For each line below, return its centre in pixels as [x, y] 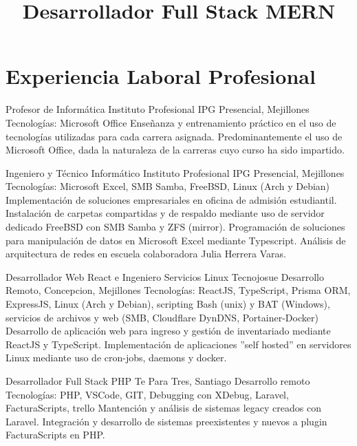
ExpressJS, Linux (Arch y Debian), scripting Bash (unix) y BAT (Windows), [168, 304]
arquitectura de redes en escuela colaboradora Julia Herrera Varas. [146, 254]
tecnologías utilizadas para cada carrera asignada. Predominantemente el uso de [174, 136]
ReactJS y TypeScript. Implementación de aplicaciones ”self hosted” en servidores [178, 344]
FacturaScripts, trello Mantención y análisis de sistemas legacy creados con [163, 408]
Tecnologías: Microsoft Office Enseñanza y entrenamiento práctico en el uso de [171, 122]
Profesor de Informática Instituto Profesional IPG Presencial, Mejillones [158, 109]
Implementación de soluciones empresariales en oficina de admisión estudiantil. [171, 199]
